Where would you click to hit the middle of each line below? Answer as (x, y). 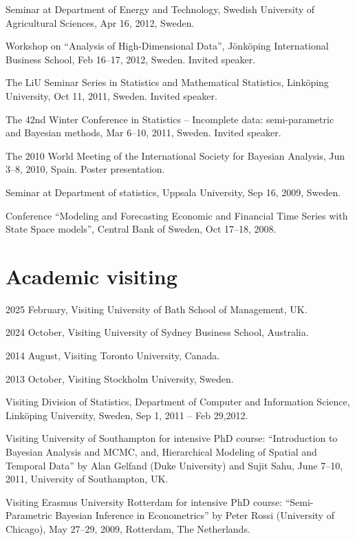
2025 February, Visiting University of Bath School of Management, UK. (157, 309)
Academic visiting (92, 276)
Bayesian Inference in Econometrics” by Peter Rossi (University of (195, 515)
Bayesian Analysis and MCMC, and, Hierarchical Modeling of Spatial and (161, 452)
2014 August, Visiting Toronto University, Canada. (113, 356)
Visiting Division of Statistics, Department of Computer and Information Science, (178, 402)
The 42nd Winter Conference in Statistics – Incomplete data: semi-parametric (170, 119)
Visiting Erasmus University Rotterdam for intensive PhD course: (144, 501)
